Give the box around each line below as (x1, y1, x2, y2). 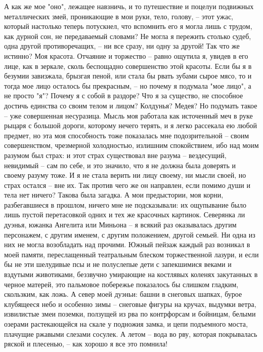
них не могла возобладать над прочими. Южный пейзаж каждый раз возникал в (4, 239, 250, 250)
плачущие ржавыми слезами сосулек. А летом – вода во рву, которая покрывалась (4, 328, 257, 339)
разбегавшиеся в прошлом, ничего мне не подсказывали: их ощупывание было (4, 199, 246, 210)
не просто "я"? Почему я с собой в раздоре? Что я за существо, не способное (4, 90, 243, 101)
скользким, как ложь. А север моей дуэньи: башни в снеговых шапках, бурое (4, 289, 242, 299)
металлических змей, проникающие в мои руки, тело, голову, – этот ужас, (4, 11, 233, 21)
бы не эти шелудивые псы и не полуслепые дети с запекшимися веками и (4, 259, 232, 269)
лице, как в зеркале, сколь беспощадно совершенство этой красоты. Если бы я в (4, 60, 252, 71)
